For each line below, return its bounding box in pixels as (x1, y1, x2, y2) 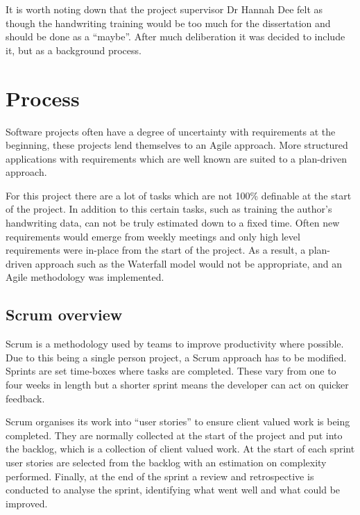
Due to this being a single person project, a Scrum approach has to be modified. (6, 350, 347, 364)
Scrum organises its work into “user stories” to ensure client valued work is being (6, 414, 350, 429)
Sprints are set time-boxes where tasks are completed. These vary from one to (6, 363, 336, 378)
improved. (6, 496, 48, 510)
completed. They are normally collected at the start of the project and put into (6, 427, 343, 442)
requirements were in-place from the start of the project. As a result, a (6, 243, 306, 257)
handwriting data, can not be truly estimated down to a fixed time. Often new (6, 215, 340, 230)
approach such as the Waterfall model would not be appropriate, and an (35, 256, 342, 270)
